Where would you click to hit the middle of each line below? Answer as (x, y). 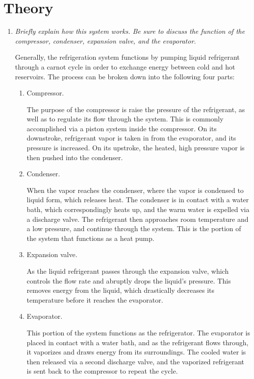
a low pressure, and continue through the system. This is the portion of (134, 228)
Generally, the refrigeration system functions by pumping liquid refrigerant (127, 57)
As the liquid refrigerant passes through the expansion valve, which (128, 271)
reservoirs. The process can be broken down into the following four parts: (125, 76)
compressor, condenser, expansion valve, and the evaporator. (105, 40)
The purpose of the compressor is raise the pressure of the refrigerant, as (136, 109)
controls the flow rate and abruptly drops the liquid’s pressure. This (129, 280)
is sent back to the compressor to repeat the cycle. (102, 371)
